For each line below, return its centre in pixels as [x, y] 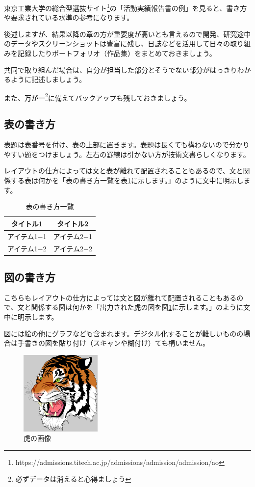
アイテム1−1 [27, 236]
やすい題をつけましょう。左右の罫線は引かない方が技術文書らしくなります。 [127, 154]
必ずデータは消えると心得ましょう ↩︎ [73, 478]
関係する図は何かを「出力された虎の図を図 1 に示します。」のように [137, 307]
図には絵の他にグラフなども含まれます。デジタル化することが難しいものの [124, 333]
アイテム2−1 [73, 236]
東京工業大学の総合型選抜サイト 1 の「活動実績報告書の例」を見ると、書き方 [126, 7]
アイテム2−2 [73, 248]
